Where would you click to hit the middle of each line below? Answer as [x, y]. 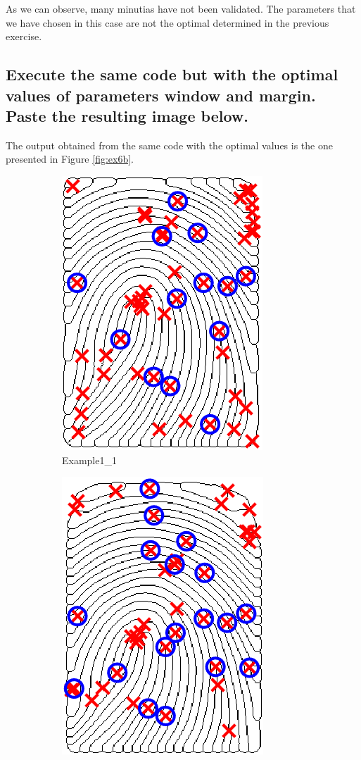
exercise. [24, 36]
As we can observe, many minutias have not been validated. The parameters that [181, 8]
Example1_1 [89, 460]
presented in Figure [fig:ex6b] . [70, 159]
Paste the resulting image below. [127, 115]
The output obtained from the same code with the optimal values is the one [169, 145]
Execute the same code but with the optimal [172, 74]
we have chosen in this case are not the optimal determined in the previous [167, 22]
